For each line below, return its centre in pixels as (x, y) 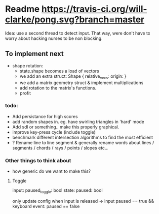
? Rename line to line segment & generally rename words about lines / (83, 142)
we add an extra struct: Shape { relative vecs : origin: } (73, 76)
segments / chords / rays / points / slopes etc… (60, 148)
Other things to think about (38, 160)
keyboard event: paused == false (46, 206)
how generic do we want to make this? (52, 171)
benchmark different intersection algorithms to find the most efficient (82, 137)
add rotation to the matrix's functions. (58, 88)
